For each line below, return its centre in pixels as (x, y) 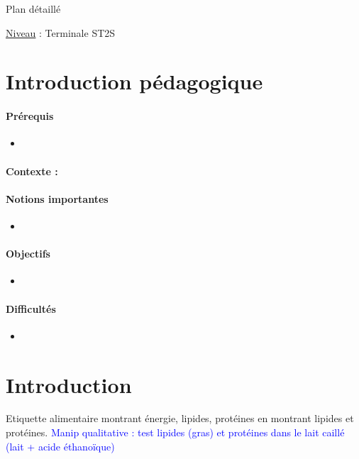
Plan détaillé (33, 9)
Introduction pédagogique (134, 81)
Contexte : (32, 171)
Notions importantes (57, 198)
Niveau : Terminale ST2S (61, 32)
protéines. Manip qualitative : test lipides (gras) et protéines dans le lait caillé (175, 432)
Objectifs (28, 254)
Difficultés (31, 308)
